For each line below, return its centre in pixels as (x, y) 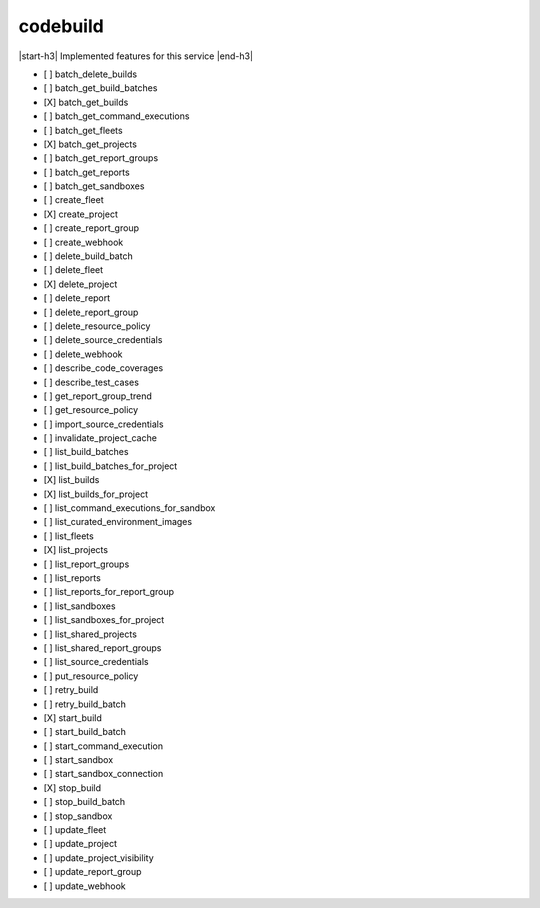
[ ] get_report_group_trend (97, 396)
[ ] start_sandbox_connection (103, 774)
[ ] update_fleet (75, 830)
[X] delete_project (80, 284)
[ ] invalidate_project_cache (100, 438)
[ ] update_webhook (85, 886)
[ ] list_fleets (68, 536)
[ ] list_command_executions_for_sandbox (129, 508)
